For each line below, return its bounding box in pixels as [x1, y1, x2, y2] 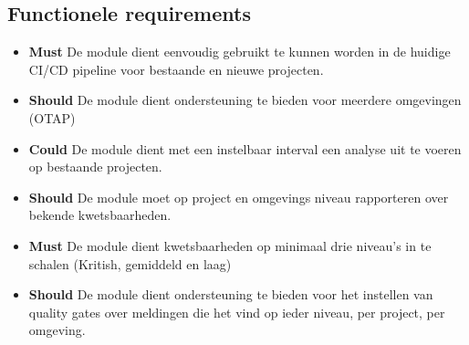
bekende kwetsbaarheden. [28, 205, 172, 225]
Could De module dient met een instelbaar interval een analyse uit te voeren [28, 139, 462, 158]
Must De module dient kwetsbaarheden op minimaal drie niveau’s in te [28, 235, 432, 255]
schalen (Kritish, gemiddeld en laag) [28, 254, 232, 273]
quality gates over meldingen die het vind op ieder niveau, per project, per [28, 302, 445, 321]
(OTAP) [28, 108, 76, 127]
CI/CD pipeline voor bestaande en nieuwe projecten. [28, 59, 324, 78]
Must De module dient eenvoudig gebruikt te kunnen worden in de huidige [28, 42, 451, 61]
